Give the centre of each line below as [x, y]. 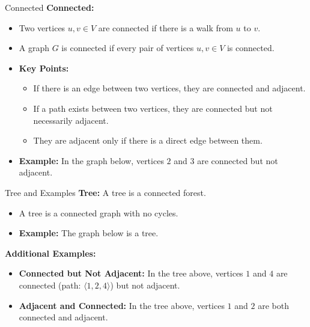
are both [273, 305]
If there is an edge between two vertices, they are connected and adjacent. [169, 88]
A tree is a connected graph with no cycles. [99, 212]
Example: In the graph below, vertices [91, 160]
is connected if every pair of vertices [128, 48]
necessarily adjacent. [71, 120]
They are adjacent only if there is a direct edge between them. [148, 140]
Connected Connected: [50, 7]
